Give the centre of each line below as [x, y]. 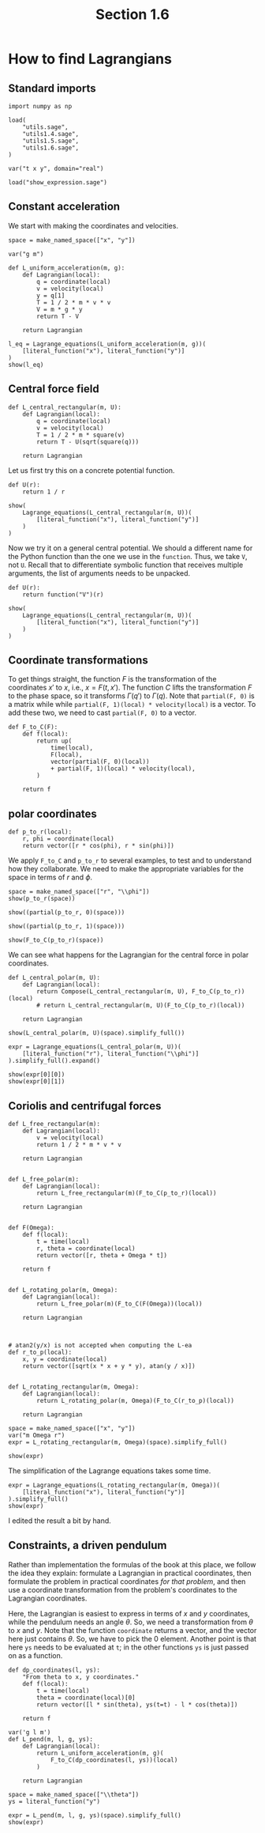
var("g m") [26, 254]
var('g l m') [30, 1732]
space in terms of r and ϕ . [50, 877]
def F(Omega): [32, 1228]
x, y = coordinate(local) [65, 1359]
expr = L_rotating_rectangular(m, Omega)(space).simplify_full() [118, 1442]
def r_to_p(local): [40, 1353]
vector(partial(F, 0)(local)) [100, 762]
